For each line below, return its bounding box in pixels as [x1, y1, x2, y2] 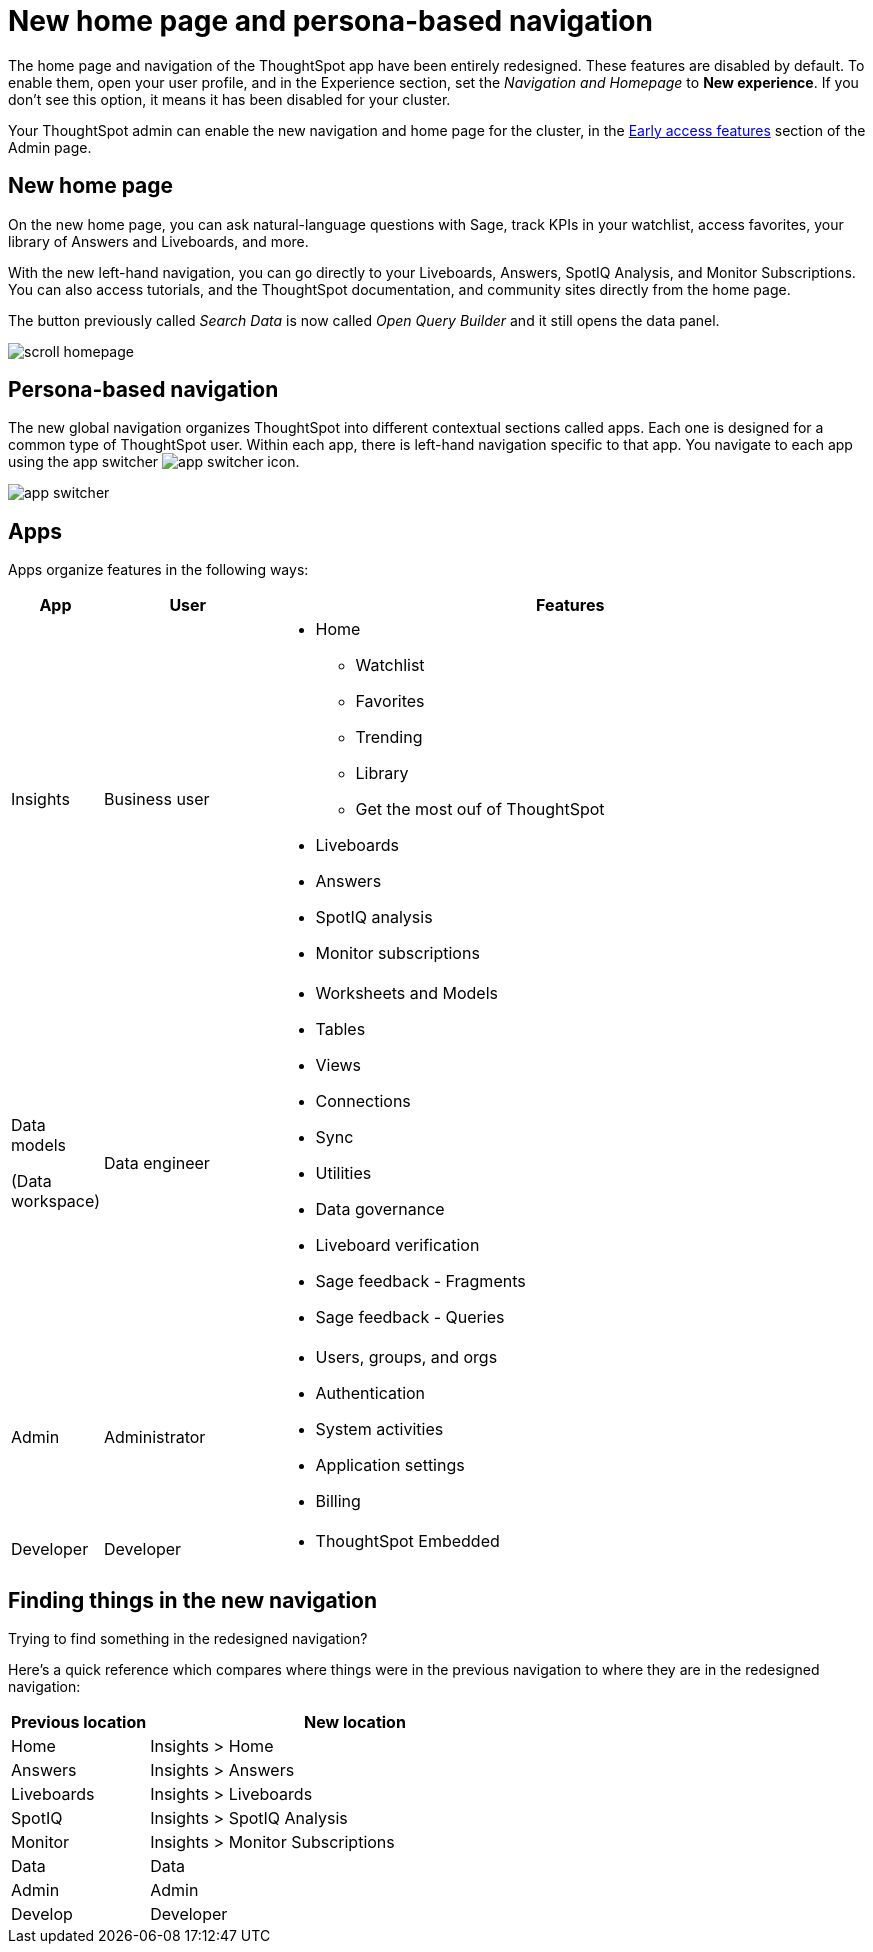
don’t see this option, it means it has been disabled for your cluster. [8, 90, 451, 108]
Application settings [315, 1455, 465, 1476]
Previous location [11, 1712, 147, 1733]
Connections [315, 1091, 411, 1112]
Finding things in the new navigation [8, 1587, 378, 1613]
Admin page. [8, 138, 92, 156]
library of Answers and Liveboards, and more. [8, 232, 309, 250]
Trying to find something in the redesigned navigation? [8, 1630, 368, 1648]
